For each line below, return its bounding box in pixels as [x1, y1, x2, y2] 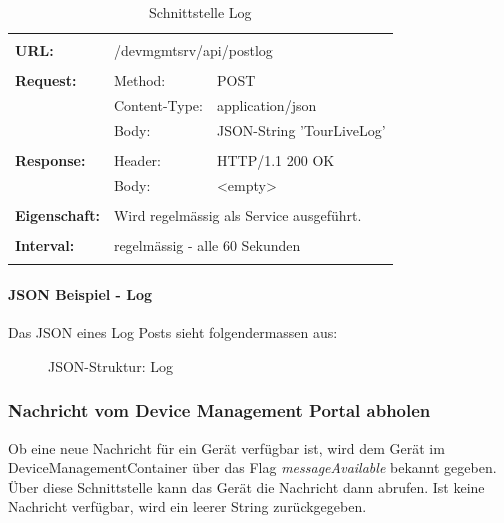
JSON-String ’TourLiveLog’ [216, 119, 386, 140]
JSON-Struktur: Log [48, 355, 173, 376]
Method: [113, 70, 166, 91]
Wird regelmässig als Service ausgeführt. [113, 204, 362, 225]
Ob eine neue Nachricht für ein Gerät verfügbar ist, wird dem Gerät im [8, 437, 445, 458]
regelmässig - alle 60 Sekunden [113, 235, 301, 255]
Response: [15, 149, 86, 170]
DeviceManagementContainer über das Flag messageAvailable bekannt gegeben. [8, 457, 497, 478]
